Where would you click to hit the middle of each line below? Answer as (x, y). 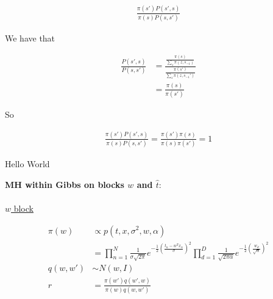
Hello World (27, 164)
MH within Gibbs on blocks (65, 184)
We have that (30, 38)
